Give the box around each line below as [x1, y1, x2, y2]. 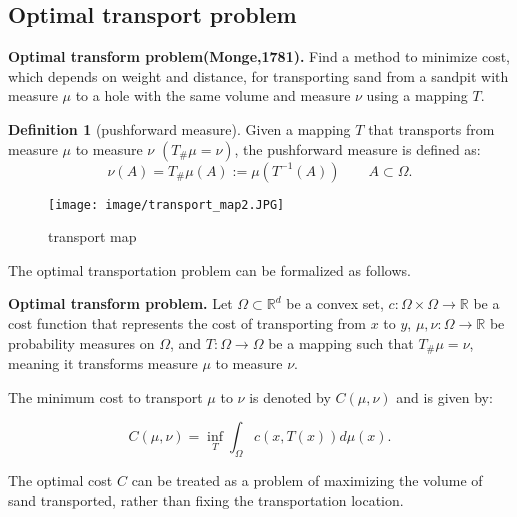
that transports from [368, 118, 495, 139]
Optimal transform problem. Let [8, 293, 233, 314]
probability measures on [8, 332, 155, 353]
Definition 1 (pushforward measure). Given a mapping [8, 118, 351, 139]
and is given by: [396, 386, 493, 407]
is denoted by [249, 386, 331, 407]
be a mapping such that [268, 332, 414, 353]
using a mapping [366, 85, 468, 106]
